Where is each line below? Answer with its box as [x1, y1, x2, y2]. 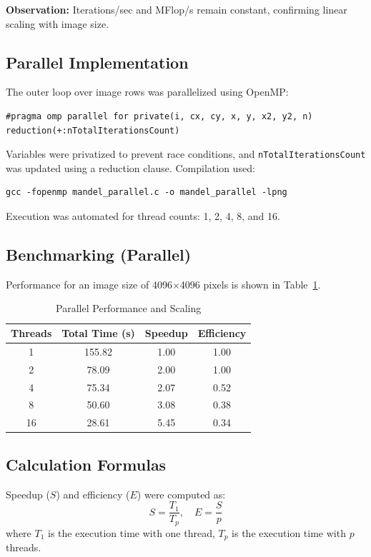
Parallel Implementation [6, 51, 189, 73]
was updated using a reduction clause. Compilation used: [6, 160, 255, 175]
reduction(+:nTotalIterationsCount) [6, 125, 180, 136]
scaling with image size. [6, 16, 109, 31]
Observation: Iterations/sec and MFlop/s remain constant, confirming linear [6, 2, 347, 16]
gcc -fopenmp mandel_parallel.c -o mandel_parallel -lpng [6, 187, 287, 198]
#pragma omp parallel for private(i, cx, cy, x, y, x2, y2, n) [6, 111, 313, 121]
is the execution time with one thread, [48, 525, 215, 540]
